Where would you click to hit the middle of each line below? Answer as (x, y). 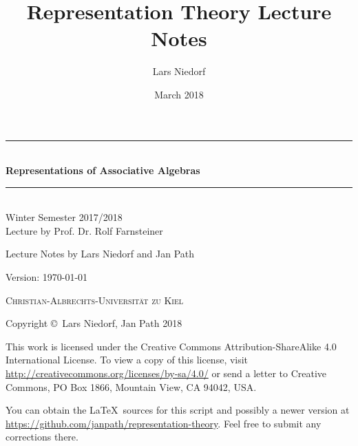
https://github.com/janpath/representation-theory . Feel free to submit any (164, 423)
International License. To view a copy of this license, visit (127, 360)
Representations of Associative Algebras (103, 170)
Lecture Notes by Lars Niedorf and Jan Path (100, 254)
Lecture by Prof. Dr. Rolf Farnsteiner (84, 230)
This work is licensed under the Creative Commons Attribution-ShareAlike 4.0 (171, 346)
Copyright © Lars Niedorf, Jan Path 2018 (94, 323)
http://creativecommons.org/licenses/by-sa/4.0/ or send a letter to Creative (166, 373)
